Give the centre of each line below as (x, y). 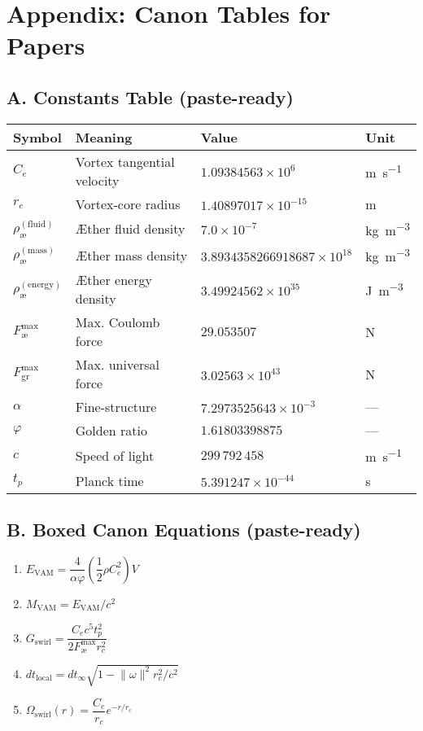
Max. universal (118, 365)
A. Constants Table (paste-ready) (150, 96)
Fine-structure (116, 407)
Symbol (37, 137)
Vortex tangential (125, 161)
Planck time (109, 480)
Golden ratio (111, 431)
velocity (97, 180)
